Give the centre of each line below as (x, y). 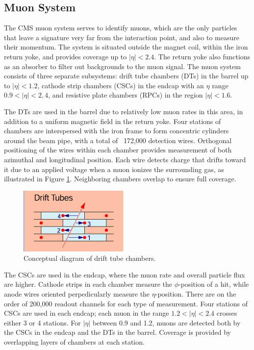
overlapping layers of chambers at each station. (74, 342)
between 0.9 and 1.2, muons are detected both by (166, 322)
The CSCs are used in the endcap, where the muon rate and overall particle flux (125, 274)
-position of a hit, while (214, 284)
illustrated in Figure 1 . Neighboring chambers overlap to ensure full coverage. (120, 179)
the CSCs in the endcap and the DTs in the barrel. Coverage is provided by (117, 332)
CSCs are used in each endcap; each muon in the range (87, 313)
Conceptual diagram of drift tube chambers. (90, 258)
